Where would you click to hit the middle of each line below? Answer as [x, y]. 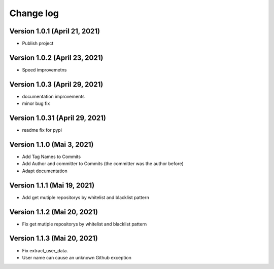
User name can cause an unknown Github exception [77, 257]
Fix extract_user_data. [45, 250]
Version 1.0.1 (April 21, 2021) [55, 31]
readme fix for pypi [42, 130]
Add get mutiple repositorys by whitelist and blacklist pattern [85, 197]
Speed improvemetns [44, 70]
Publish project [38, 44]
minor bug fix [36, 103]
